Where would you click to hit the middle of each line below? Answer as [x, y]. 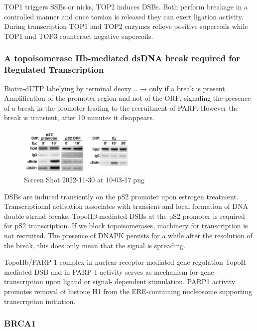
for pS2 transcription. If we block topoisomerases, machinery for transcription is [126, 226]
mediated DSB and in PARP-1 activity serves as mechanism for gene [109, 271]
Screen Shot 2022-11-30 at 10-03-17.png [84, 180]
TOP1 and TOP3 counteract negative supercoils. [79, 36]
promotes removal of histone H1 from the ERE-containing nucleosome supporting [128, 291]
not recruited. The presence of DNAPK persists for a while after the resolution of [128, 235]
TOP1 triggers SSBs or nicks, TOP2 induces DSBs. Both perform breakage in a [126, 6]
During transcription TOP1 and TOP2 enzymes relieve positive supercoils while [126, 26]
